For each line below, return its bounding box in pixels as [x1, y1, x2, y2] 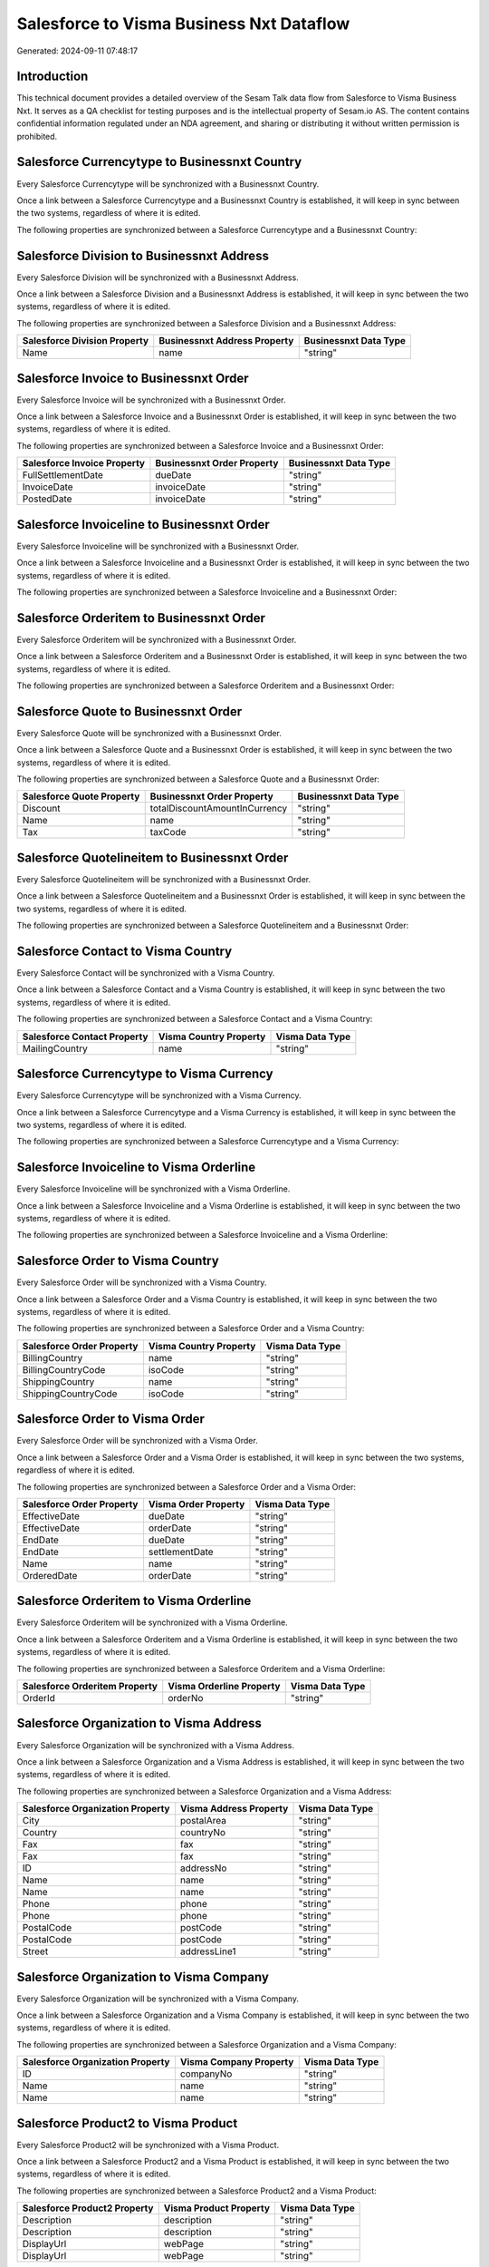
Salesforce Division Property [22, 335, 149, 347]
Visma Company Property [179, 2056, 294, 2068]
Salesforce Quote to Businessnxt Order [16, 704, 243, 719]
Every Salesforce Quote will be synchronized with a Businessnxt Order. [16, 727, 283, 738]
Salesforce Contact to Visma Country [16, 943, 233, 958]
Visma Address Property [179, 1803, 289, 1815]
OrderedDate [22, 1569, 78, 1581]
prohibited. [16, 131, 58, 141]
